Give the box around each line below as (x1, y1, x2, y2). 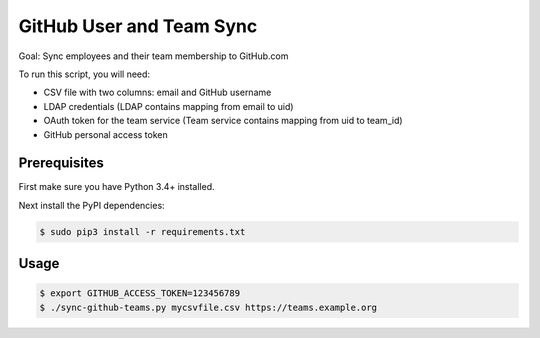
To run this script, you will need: (18, 68, 150, 80)
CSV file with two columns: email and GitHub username (43, 86, 272, 99)
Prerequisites (18, 155, 104, 172)
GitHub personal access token (43, 128, 169, 140)
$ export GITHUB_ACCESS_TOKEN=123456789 (39, 288, 240, 299)
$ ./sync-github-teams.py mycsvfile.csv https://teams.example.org (39, 301, 378, 313)
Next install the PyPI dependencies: (18, 199, 165, 211)
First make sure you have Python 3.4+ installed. (18, 181, 215, 193)
